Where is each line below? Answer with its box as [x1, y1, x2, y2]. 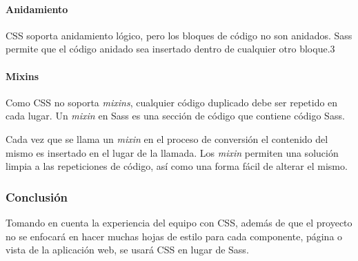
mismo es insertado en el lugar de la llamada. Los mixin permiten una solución [6, 145, 339, 159]
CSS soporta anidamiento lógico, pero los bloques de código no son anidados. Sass [6, 28, 352, 42]
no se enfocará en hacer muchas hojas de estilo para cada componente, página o [6, 229, 343, 243]
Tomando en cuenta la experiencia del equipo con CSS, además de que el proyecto [6, 215, 352, 229]
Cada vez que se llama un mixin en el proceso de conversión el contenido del [6, 131, 328, 146]
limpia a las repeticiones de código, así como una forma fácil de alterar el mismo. [6, 159, 348, 173]
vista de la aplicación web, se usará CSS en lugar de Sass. [6, 242, 249, 257]
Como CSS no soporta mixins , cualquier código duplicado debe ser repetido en [6, 95, 338, 109]
